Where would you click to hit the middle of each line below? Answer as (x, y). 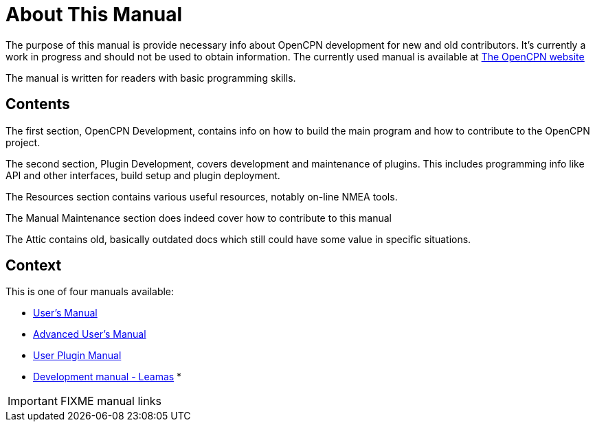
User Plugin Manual (77, 356)
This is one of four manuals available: (90, 292)
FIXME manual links (111, 401)
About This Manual (94, 14)
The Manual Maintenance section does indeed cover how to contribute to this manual (199, 218)
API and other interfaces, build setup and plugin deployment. (143, 175)
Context (34, 266)
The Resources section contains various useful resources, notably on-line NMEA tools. (202, 196)
